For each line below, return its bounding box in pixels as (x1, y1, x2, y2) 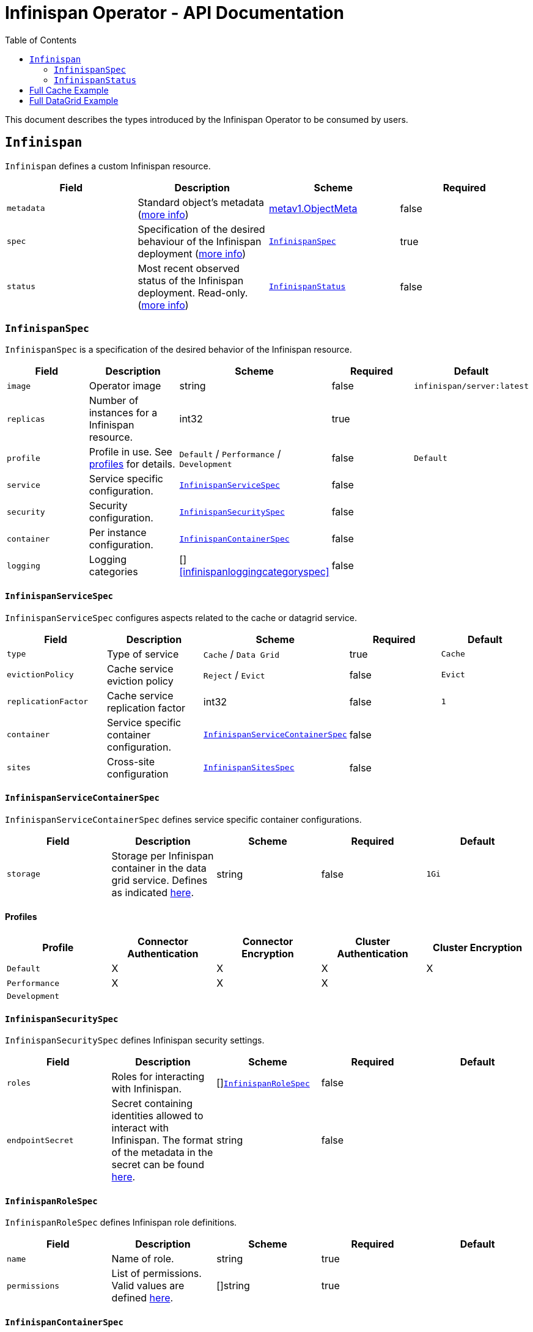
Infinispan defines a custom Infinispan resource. (5, 160, 211, 171)
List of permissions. (111, 1267, 202, 1280)
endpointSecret (7, 1135, 74, 1145)
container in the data (111, 861, 207, 874)
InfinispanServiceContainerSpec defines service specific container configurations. (5, 814, 362, 825)
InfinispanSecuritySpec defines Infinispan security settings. (5, 1035, 265, 1046)
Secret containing (111, 1097, 193, 1110)
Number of (89, 394, 139, 407)
